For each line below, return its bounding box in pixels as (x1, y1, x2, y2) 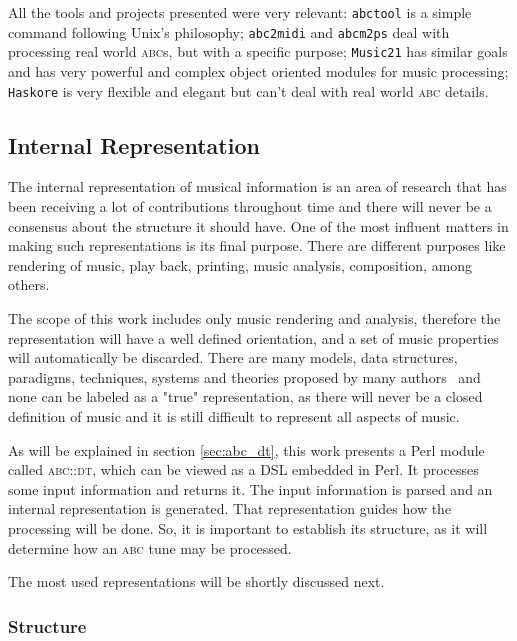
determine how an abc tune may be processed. (8, 537, 292, 558)
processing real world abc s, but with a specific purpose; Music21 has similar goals (8, 41, 508, 62)
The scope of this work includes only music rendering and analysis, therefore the (8, 307, 501, 328)
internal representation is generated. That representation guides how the (8, 498, 452, 519)
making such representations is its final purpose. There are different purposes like (8, 235, 506, 256)
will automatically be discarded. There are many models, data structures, (8, 347, 458, 368)
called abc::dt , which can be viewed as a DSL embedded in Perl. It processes (8, 459, 479, 480)
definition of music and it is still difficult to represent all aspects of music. (8, 405, 460, 426)
